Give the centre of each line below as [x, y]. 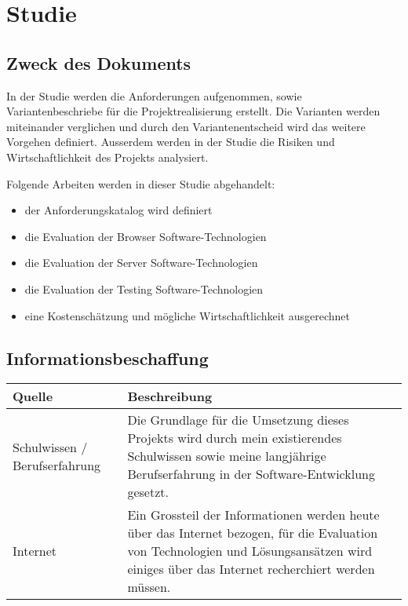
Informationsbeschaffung [107, 358]
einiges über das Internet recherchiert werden [251, 569]
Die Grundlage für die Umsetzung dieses [238, 420]
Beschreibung [170, 396]
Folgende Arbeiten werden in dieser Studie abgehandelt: [141, 183]
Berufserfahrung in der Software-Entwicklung [251, 474]
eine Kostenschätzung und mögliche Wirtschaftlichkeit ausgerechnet [187, 315]
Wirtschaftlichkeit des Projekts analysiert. [107, 157]
